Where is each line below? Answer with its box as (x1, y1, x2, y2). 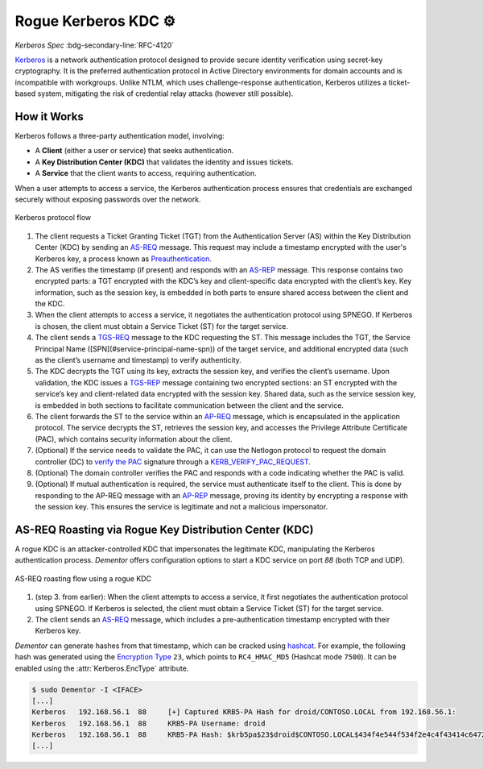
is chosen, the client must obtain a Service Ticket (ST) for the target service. (35, 321, 289, 330)
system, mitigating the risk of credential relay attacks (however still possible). (37, 89, 294, 98)
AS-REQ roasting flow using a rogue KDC (14, 573, 152, 584)
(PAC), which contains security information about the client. (35, 434, 233, 443)
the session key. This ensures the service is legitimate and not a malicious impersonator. (35, 502, 328, 512)
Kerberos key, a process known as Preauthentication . (35, 254, 213, 264)
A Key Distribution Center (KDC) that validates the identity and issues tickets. (35, 157, 294, 167)
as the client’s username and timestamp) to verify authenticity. (35, 355, 242, 365)
